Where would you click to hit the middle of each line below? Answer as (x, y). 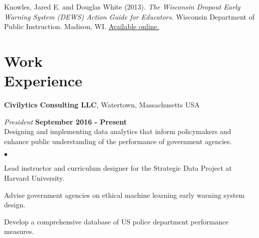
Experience (43, 81)
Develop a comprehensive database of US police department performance (116, 221)
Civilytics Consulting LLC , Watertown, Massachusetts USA (102, 105)
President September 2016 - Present (66, 121)
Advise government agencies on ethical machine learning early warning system (124, 195)
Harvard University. (34, 178)
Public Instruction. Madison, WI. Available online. (82, 26)
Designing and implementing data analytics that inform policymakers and (118, 131)
